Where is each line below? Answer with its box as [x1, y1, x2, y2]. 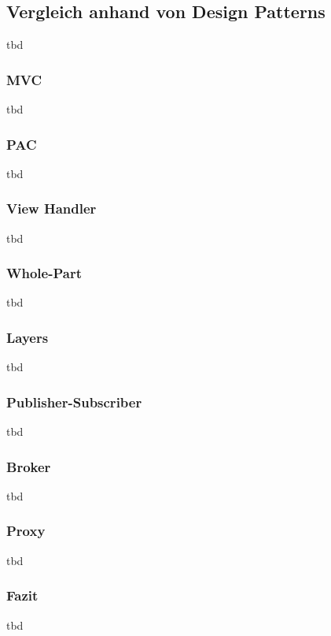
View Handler [6, 199, 97, 218]
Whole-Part [6, 263, 82, 283]
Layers [6, 327, 49, 347]
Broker [6, 456, 51, 476]
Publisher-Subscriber [6, 392, 142, 411]
